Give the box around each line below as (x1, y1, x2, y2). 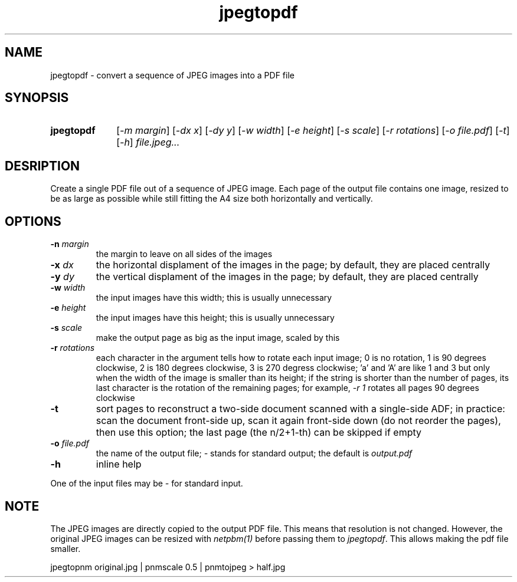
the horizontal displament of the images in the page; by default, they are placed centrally (96, 259, 490, 271)
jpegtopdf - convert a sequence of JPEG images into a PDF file (50, 70, 295, 80)
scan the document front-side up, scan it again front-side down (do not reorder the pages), (96, 415, 501, 427)
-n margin (50, 239, 89, 249)
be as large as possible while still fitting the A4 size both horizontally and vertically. (50, 193, 373, 204)
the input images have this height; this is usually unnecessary (96, 313, 335, 323)
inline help (96, 458, 142, 471)
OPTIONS (5, 213, 61, 229)
